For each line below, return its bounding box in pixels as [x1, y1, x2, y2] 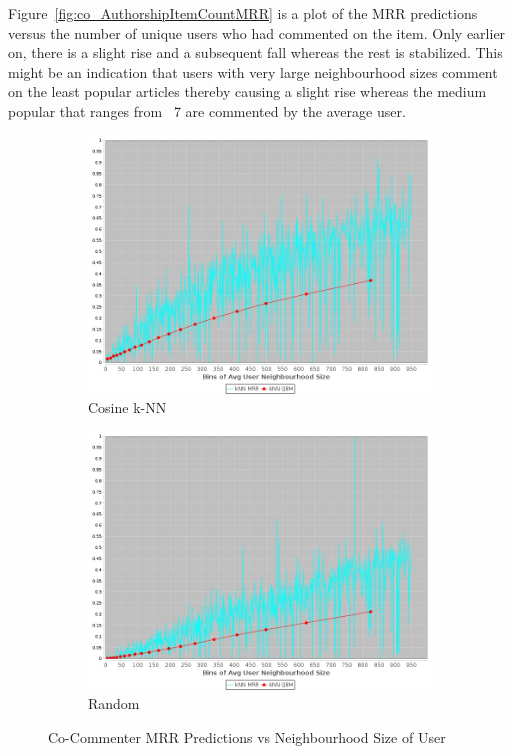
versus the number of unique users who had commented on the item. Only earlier [8, 22, 506, 43]
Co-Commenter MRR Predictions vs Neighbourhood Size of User [48, 726, 446, 747]
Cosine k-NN [88, 397, 167, 418]
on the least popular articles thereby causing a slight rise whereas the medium [8, 81, 487, 102]
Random [88, 693, 140, 714]
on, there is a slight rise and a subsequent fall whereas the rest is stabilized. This [8, 42, 503, 63]
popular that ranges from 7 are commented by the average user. [8, 100, 406, 121]
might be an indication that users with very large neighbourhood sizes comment [8, 61, 498, 82]
